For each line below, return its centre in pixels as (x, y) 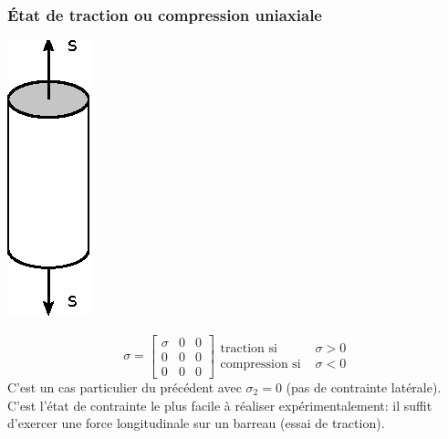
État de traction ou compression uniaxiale (165, 14)
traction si (249, 348)
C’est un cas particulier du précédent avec (125, 387)
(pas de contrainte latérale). (364, 387)
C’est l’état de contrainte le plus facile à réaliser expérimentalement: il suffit (220, 405)
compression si (260, 364)
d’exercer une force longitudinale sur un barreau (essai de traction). (196, 423)
